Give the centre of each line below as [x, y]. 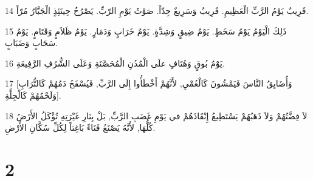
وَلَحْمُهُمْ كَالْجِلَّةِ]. [33, 95]
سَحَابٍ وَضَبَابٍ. [32, 43]
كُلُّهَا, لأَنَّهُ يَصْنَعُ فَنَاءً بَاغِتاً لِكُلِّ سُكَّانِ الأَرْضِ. [80, 127]
